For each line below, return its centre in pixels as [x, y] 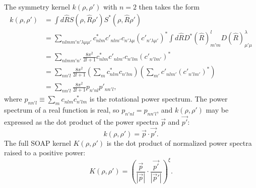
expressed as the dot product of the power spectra [81, 122]
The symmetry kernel [37, 7]
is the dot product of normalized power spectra [179, 143]
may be [217, 110]
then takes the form [169, 7]
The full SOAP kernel [38, 143]
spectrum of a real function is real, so [62, 110]
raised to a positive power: [45, 153]
